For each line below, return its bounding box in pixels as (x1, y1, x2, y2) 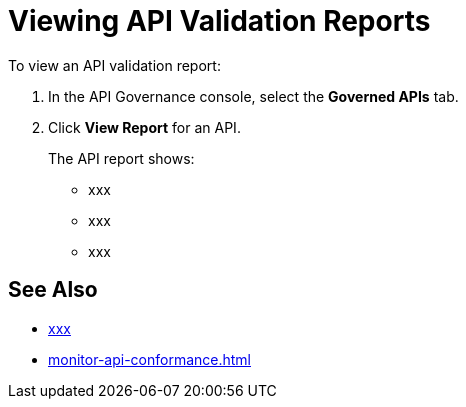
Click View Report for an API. (48, 118, 241, 136)
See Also (8, 277, 98, 303)
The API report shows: (48, 149, 195, 167)
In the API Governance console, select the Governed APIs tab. (48, 87, 459, 105)
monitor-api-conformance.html (48, 350, 251, 368)
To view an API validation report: (8, 56, 221, 74)
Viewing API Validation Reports (8, 4, 431, 38)
